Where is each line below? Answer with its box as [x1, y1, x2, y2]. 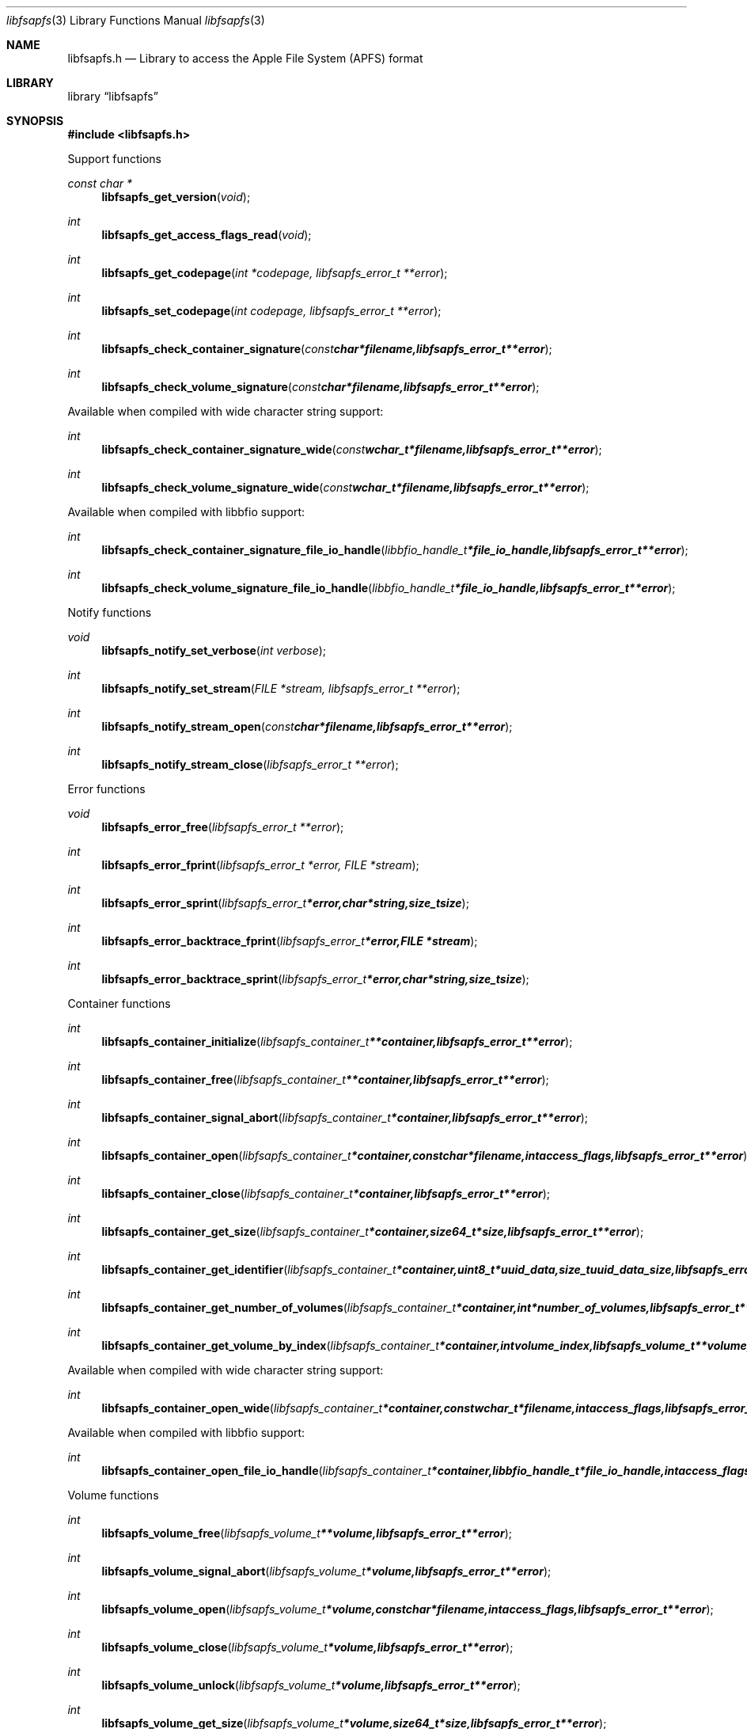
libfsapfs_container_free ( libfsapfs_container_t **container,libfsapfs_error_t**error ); [101, 1073, 549, 1086]
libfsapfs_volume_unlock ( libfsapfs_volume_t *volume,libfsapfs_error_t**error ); [101, 1678, 521, 1692]
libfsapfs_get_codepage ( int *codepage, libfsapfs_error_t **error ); [101, 266, 448, 279]
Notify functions [67, 606, 152, 619]
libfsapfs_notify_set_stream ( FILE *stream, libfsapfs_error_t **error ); [101, 682, 461, 695]
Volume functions [67, 1488, 159, 1502]
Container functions [67, 997, 171, 1010]
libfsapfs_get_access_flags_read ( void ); [101, 228, 312, 241]
